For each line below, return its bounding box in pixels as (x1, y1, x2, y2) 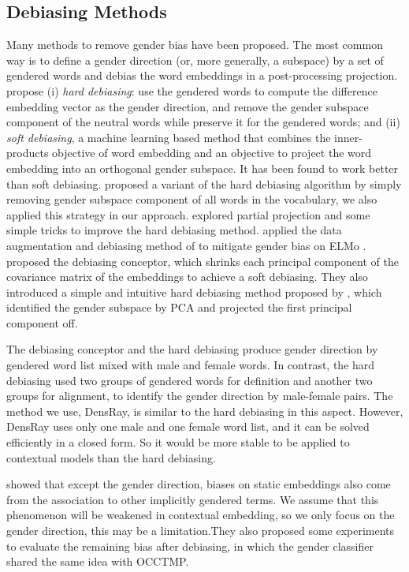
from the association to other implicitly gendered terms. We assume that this (6, 491, 379, 507)
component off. (6, 314, 78, 331)
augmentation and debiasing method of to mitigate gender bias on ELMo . (6, 237, 366, 253)
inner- (334, 129, 363, 145)
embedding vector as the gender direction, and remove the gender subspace (6, 98, 369, 114)
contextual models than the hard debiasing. (6, 449, 216, 465)
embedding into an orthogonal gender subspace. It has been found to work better (6, 159, 399, 176)
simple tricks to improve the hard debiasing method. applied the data (6, 222, 342, 238)
